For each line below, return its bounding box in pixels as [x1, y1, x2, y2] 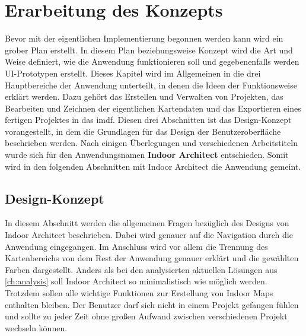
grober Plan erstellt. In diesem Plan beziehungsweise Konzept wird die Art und [5, 43, 293, 56]
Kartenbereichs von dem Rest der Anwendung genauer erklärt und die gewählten [5, 252, 299, 264]
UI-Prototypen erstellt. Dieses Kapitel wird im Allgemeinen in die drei [5, 66, 261, 79]
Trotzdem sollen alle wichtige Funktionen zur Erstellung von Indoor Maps [5, 287, 273, 299]
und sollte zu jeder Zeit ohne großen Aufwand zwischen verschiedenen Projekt [5, 310, 288, 322]
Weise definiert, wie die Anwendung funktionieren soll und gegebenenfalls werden [5, 55, 299, 68]
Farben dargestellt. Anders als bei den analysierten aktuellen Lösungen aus [5, 263, 278, 275]
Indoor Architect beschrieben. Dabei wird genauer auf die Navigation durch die [5, 229, 293, 241]
